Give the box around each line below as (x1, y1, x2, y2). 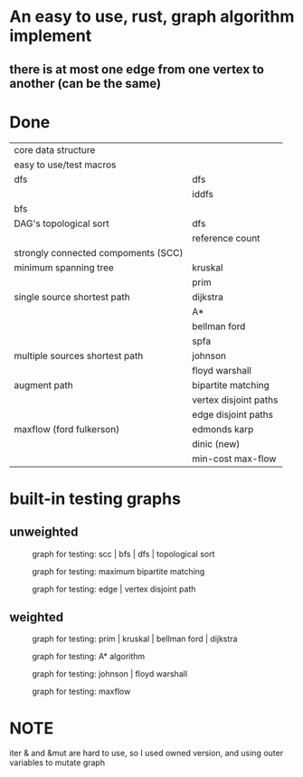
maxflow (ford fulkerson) (14, 422, 120, 435)
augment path (14, 378, 74, 391)
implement (9, 25, 92, 46)
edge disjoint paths (192, 408, 274, 421)
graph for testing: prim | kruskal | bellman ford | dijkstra (32, 633, 238, 644)
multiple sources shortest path (14, 349, 144, 362)
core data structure (14, 143, 96, 156)
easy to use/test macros (14, 158, 117, 171)
